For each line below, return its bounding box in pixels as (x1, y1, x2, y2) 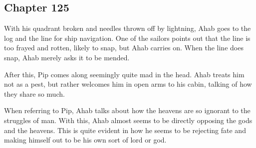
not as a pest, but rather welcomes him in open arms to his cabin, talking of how (4, 79, 252, 89)
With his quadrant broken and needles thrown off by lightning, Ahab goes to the (4, 23, 251, 33)
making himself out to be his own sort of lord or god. (4, 135, 167, 145)
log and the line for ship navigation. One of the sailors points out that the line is (4, 32, 251, 43)
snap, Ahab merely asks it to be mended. (4, 52, 130, 62)
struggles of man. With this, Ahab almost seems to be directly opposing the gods (4, 115, 253, 125)
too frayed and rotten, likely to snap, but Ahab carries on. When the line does (4, 42, 244, 53)
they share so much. (4, 88, 65, 99)
